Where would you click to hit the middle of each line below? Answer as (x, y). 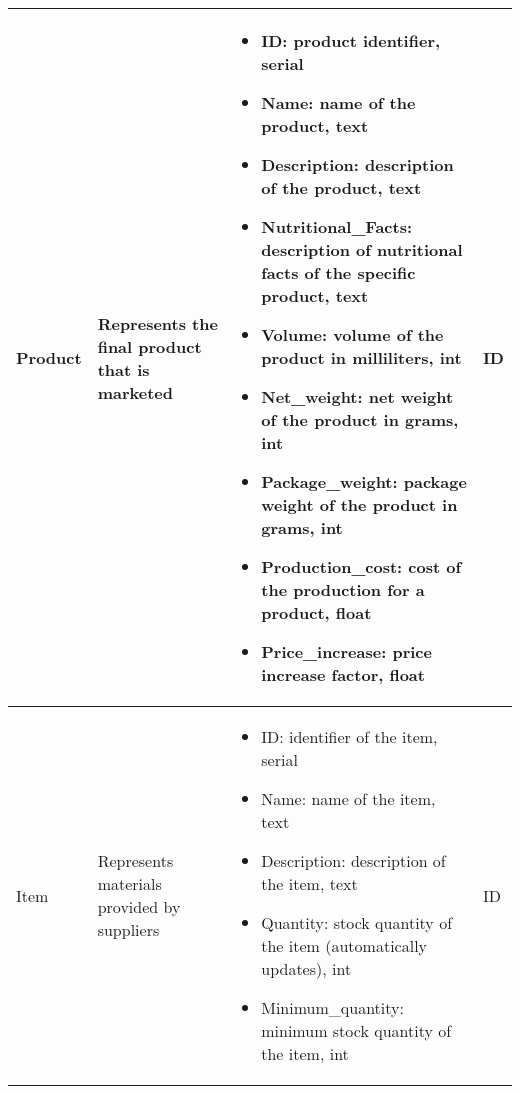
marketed (135, 392)
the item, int (305, 1053)
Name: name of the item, (348, 798)
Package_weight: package (364, 481)
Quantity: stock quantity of (357, 922)
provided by (139, 906)
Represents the (157, 323)
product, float (316, 612)
